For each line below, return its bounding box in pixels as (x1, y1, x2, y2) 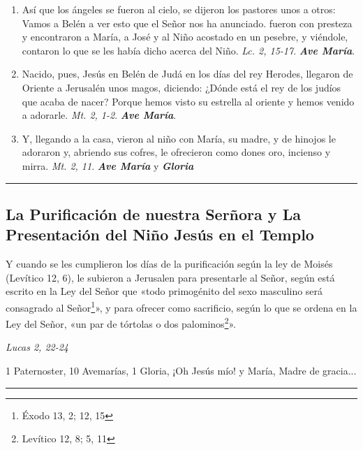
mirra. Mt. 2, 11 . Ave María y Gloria (22, 158, 194, 173)
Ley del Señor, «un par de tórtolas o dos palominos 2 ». (6, 314, 236, 331)
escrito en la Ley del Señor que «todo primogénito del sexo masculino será (6, 284, 323, 298)
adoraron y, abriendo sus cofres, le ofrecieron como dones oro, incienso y (22, 145, 331, 159)
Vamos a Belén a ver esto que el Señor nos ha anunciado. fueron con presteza (22, 15, 353, 30)
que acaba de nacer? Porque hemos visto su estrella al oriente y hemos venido (22, 94, 355, 108)
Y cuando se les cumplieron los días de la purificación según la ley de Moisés (6, 256, 333, 271)
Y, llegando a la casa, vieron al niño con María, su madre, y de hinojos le (22, 131, 336, 145)
